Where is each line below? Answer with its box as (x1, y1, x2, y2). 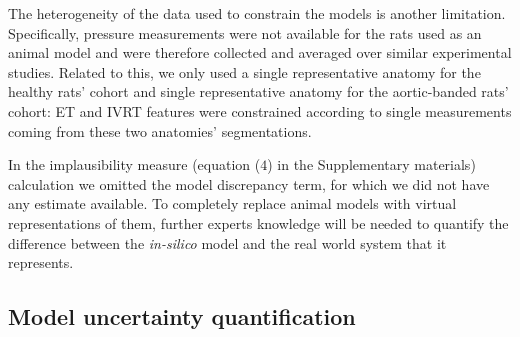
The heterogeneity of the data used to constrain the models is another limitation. (8, 3, 506, 23)
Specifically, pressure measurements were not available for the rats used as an (8, 22, 482, 43)
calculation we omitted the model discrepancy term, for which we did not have (8, 173, 490, 194)
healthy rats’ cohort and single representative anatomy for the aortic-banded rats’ (8, 81, 509, 102)
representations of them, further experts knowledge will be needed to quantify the (8, 212, 509, 233)
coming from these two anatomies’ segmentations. (8, 120, 312, 141)
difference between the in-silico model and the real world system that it (8, 232, 447, 253)
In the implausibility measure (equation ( (8, 154, 261, 175)
